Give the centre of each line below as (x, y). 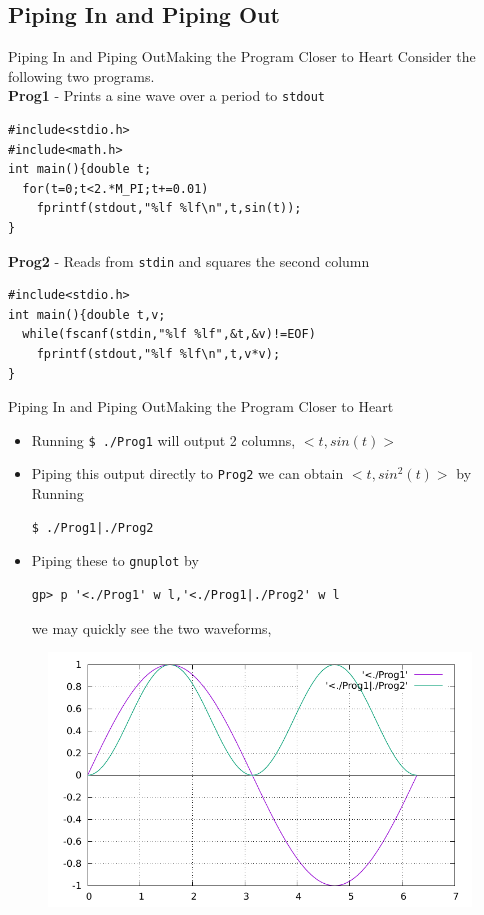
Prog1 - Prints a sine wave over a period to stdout (166, 95)
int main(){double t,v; (87, 314)
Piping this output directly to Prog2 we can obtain (187, 473)
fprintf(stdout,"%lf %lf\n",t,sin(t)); (169, 208)
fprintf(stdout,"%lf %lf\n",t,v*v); (158, 354)
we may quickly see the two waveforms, (151, 627)
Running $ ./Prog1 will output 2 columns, (163, 439)
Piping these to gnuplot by (115, 560)
